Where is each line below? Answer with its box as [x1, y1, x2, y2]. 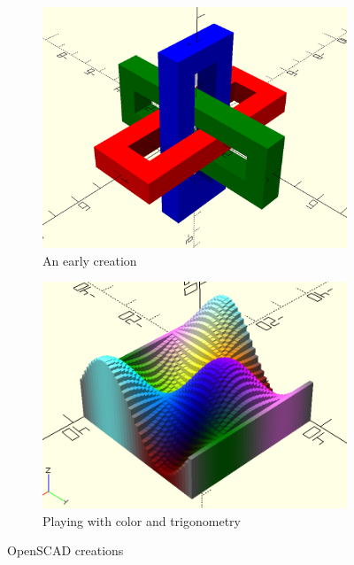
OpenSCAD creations [7, 541, 124, 560]
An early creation [42, 251, 137, 269]
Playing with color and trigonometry [42, 511, 241, 530]
